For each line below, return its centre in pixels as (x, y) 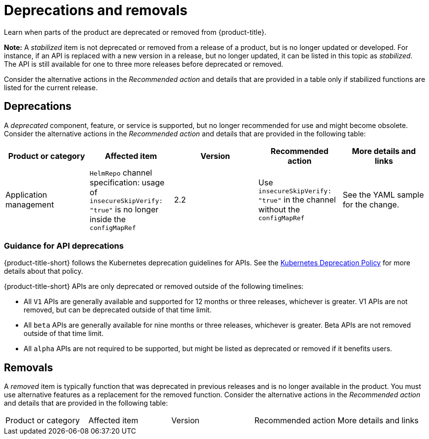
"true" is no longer (124, 209)
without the (279, 209)
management (30, 204)
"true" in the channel (297, 199)
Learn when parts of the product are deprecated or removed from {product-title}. (135, 32)
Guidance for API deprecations (64, 245)
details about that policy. (43, 271)
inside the (108, 219)
